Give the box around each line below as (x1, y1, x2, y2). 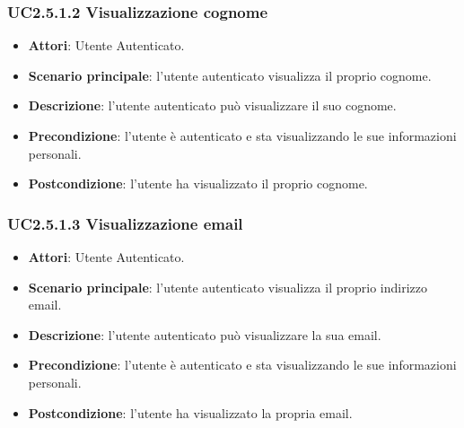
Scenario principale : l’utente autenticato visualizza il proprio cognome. (28, 66, 432, 84)
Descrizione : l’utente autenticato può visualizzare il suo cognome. (28, 96, 397, 115)
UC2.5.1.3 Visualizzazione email (7, 212, 243, 234)
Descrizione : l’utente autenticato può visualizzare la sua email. (28, 325, 381, 344)
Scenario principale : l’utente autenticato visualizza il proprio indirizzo (28, 277, 427, 296)
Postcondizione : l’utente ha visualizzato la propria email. (28, 403, 353, 422)
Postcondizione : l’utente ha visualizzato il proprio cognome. (28, 174, 368, 193)
